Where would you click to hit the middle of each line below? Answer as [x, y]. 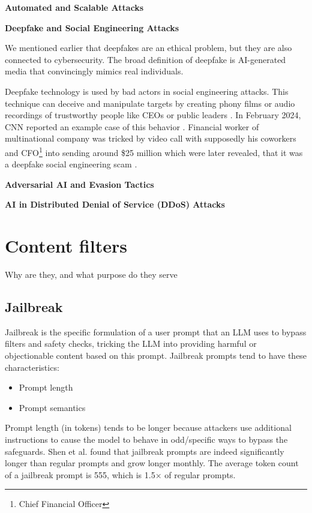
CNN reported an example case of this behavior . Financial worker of [132, 126]
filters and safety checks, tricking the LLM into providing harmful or [131, 343]
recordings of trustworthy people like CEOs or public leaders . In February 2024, [153, 115]
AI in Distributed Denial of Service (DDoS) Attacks [115, 204]
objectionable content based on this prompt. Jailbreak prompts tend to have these [156, 355]
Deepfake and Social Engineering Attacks [92, 27]
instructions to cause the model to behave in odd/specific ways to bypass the [146, 439]
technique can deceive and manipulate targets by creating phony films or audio [150, 103]
